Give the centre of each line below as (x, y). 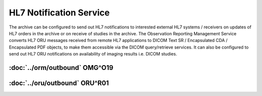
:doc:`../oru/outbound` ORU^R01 (59, 83)
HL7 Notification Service (59, 13)
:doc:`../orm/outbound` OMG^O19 (61, 68)
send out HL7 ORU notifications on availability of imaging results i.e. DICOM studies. (93, 54)
